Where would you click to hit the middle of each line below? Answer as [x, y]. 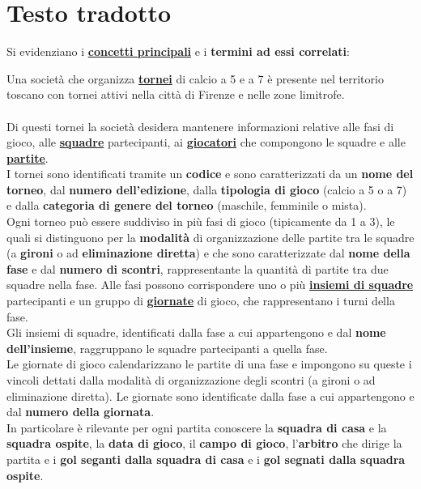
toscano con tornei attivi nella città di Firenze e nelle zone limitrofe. [176, 94]
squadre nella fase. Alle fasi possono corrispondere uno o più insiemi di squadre [210, 285]
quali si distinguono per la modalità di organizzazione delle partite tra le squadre [210, 237]
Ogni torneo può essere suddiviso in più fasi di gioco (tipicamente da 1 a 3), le [201, 221]
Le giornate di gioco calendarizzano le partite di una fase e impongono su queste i [209, 364]
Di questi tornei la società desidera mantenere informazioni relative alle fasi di [200, 126]
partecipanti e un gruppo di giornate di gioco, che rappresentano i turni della [201, 301]
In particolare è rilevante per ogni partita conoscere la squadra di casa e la [197, 427]
